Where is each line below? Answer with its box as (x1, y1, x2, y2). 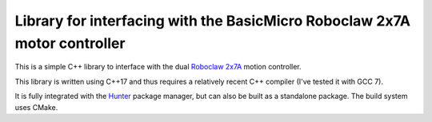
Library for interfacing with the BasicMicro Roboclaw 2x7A (14, 12, 411, 30)
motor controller (14, 34, 126, 52)
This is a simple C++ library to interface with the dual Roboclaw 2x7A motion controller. (14, 62, 302, 72)
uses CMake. (14, 102, 58, 112)
